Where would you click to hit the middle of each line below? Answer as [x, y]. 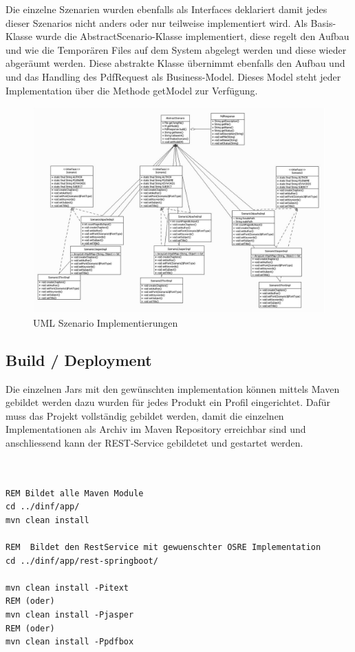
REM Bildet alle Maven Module [75, 493]
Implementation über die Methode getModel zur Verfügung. [132, 90]
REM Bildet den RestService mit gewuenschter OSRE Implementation [163, 548]
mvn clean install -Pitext [67, 588]
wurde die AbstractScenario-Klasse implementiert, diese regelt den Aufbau [192, 36]
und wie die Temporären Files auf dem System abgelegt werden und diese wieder [176, 49]
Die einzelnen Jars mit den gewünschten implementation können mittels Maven [173, 388]
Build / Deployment [79, 359]
